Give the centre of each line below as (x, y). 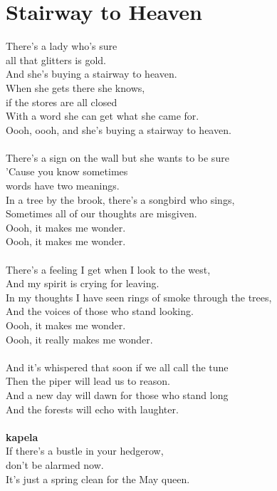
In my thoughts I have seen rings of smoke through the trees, (139, 297)
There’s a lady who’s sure (62, 46)
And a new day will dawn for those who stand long (117, 394)
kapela (22, 436)
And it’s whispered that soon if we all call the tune (117, 367)
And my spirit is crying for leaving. (83, 283)
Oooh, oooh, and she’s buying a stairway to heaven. (119, 129)
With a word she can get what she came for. (103, 116)
